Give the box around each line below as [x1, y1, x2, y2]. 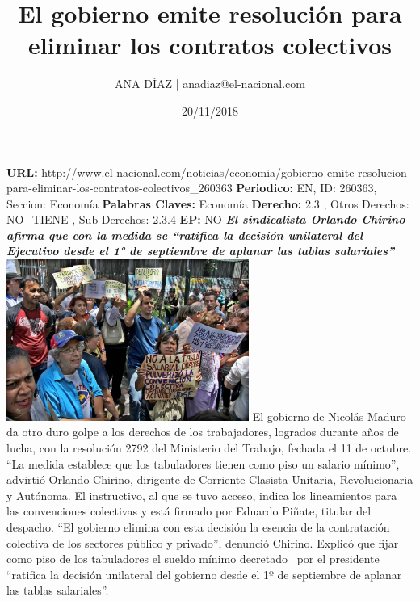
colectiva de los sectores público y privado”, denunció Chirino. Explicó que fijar [6, 534, 399, 551]
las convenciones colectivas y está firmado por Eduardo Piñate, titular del [6, 502, 372, 519]
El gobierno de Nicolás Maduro [252, 407, 406, 424]
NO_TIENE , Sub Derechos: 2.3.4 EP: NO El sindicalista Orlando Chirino [6, 211, 405, 228]
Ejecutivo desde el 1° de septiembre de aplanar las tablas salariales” [6, 242, 395, 259]
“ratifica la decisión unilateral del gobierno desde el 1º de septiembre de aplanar [6, 565, 402, 582]
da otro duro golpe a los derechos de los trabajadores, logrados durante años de [6, 423, 399, 440]
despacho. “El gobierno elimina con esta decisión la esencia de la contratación [6, 519, 390, 536]
